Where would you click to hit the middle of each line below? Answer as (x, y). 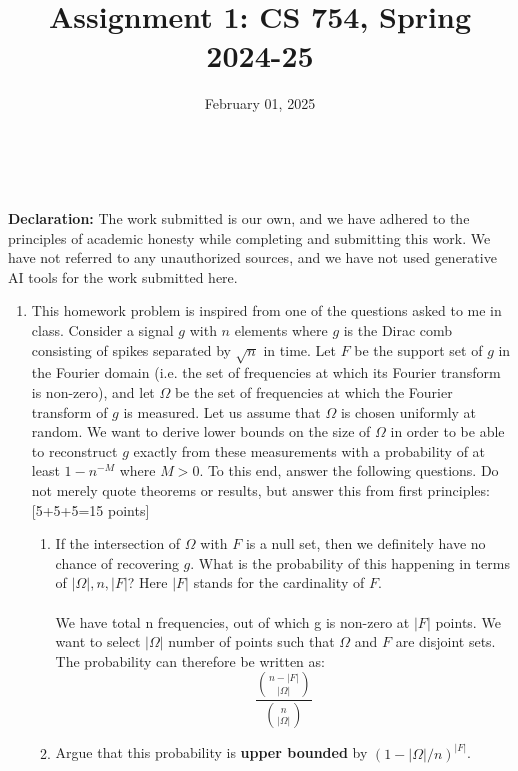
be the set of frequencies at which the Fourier (313, 392)
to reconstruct (74, 450)
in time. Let (299, 349)
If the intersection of (118, 543)
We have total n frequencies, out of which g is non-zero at (232, 621)
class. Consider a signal (102, 330)
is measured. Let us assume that (222, 411)
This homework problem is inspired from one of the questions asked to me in (266, 310)
